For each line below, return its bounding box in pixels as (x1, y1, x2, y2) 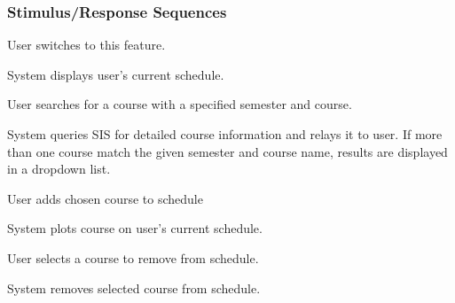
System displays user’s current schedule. (7, 65, 224, 83)
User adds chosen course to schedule (7, 189, 203, 207)
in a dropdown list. (7, 159, 111, 178)
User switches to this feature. (7, 35, 166, 54)
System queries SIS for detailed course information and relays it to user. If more (7, 125, 443, 143)
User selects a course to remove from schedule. (7, 248, 259, 267)
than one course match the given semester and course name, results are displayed (7, 142, 448, 160)
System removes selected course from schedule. (7, 278, 261, 297)
